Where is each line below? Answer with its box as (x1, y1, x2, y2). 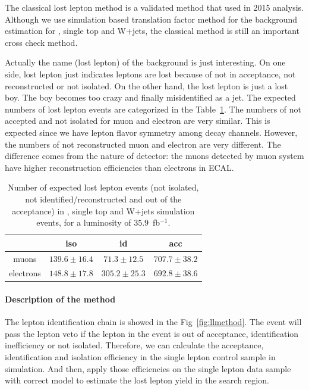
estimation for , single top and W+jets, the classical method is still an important (5, 24, 300, 37)
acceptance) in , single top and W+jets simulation (12, 204, 195, 217)
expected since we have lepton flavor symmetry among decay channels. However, (5, 126, 298, 138)
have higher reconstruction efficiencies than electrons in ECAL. (5, 161, 234, 173)
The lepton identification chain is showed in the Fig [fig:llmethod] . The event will (5, 316, 302, 328)
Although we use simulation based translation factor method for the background (5, 13, 298, 25)
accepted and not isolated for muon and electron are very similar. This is (5, 114, 270, 127)
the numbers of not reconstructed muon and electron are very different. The (5, 138, 281, 150)
